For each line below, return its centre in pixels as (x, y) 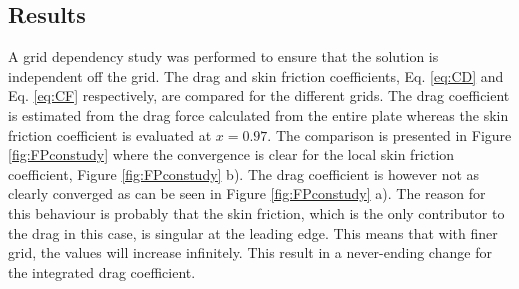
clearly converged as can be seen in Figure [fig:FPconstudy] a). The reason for (247, 193)
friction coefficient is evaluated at (110, 134)
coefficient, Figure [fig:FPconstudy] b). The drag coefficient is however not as (244, 173)
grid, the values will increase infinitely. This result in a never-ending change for (250, 252)
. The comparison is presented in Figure (389, 134)
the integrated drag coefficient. (102, 271)
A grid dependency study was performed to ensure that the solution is (223, 56)
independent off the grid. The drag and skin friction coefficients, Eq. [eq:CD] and (256, 75)
